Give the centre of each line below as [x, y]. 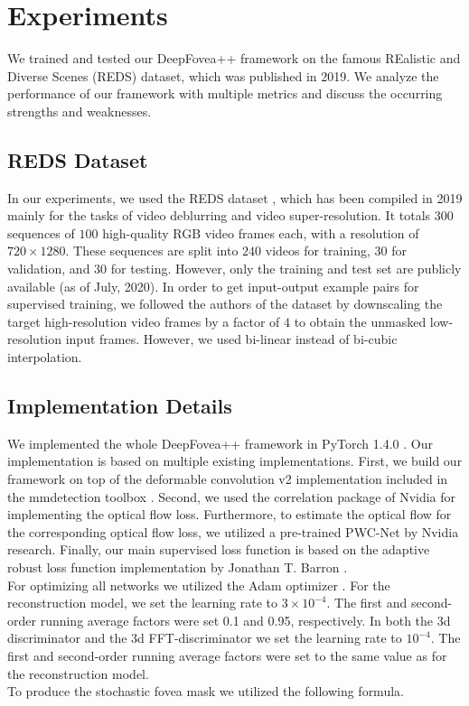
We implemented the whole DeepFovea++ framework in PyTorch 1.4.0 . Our [220, 443]
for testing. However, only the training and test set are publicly [286, 269]
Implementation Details [120, 406]
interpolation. [45, 357]
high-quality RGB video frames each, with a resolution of [261, 232]
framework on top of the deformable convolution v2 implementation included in [228, 479]
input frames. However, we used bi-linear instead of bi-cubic [231, 339]
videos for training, [318, 251]
